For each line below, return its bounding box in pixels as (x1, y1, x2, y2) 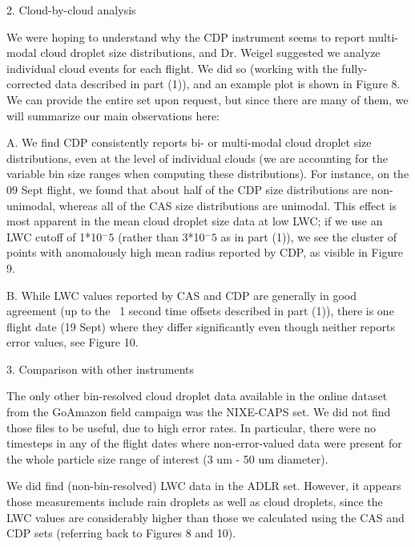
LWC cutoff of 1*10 (6, 228, 103, 245)
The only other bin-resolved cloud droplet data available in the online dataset (6, 387, 388, 404)
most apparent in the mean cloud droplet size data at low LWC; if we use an (6, 213, 383, 229)
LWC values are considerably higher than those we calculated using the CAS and (6, 509, 405, 525)
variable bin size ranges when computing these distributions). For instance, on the (6, 165, 409, 182)
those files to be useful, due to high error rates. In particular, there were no (6, 419, 377, 436)
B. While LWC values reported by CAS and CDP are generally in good (6, 286, 357, 303)
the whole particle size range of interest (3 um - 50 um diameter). (6, 450, 328, 467)
